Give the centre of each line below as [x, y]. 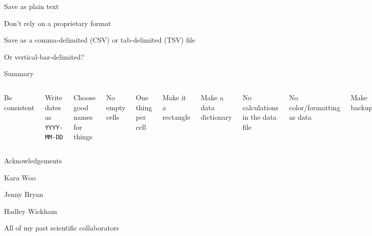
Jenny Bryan [24, 194]
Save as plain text [31, 6]
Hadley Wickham [31, 211]
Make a [212, 97]
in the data [260, 117]
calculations [261, 107]
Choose [85, 97]
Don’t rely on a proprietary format [58, 23]
